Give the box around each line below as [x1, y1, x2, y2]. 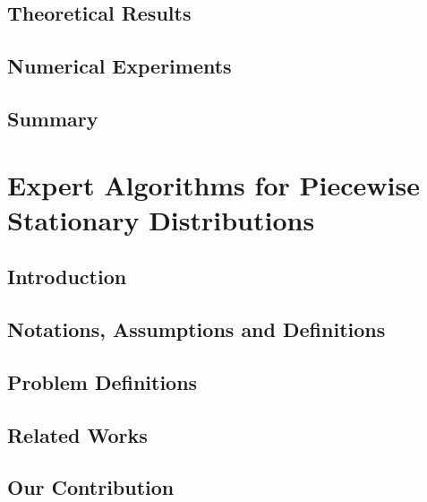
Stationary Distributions [7, 201, 315, 238]
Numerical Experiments [7, 52, 232, 80]
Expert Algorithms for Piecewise [7, 166, 420, 203]
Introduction [7, 263, 127, 290]
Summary [7, 104, 98, 132]
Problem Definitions [7, 368, 198, 395]
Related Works [7, 420, 148, 448]
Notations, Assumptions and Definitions [7, 316, 386, 343]
